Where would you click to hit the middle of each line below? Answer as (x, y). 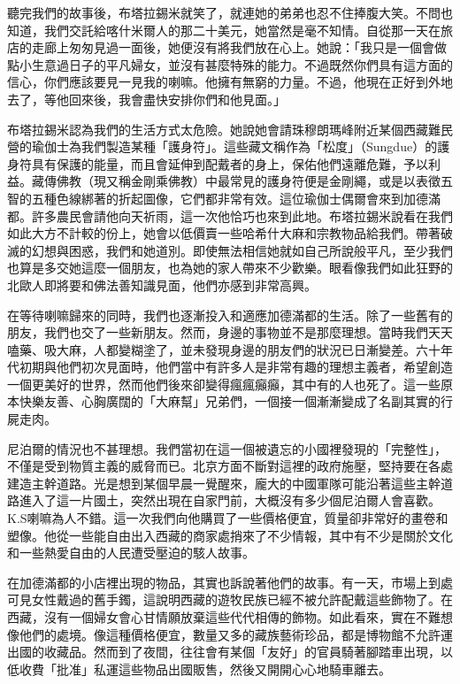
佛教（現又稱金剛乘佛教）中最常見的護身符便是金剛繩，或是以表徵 (248, 181)
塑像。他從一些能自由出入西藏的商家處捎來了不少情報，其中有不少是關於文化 (230, 535)
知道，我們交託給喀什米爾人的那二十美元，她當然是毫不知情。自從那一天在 (224, 30)
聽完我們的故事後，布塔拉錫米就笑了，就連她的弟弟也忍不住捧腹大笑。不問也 (230, 12)
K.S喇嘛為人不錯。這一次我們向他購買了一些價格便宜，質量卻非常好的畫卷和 (228, 518)
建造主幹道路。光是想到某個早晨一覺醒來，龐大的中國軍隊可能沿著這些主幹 (224, 483)
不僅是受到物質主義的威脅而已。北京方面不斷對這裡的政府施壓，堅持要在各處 (230, 466)
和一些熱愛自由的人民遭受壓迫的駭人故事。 (131, 553)
